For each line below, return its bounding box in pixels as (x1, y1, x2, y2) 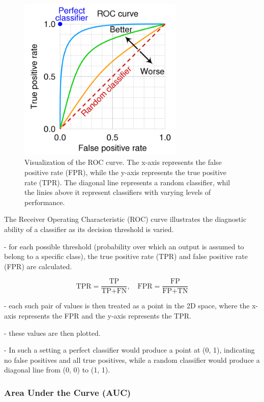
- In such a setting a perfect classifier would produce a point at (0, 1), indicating (4, 344, 255, 355)
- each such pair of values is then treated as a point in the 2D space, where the (4, 300, 250, 311)
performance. (24, 196, 65, 207)
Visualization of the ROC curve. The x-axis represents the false (24, 157, 222, 167)
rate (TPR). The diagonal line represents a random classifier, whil (24, 177, 230, 187)
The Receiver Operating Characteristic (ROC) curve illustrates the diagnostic (4, 214, 247, 224)
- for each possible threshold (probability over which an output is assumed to (4, 241, 244, 251)
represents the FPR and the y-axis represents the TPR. (18, 310, 191, 321)
